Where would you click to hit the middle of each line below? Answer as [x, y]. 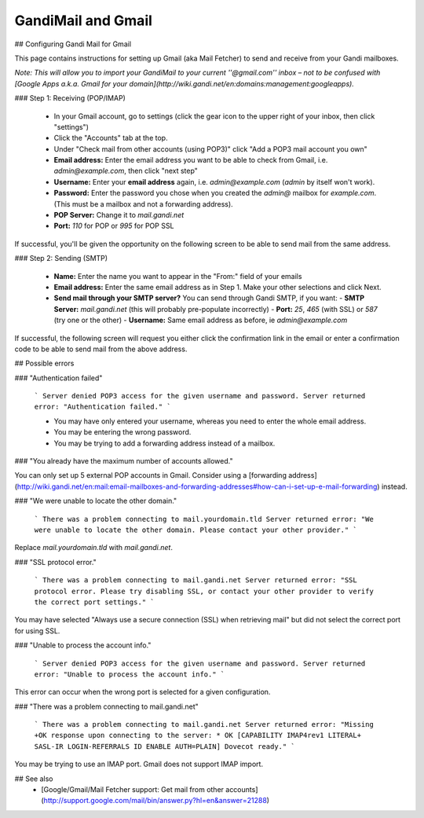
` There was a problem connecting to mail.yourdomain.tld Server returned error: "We [204, 519]
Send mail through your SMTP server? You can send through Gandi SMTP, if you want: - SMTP [209, 298]
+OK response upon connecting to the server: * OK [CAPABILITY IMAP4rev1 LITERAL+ [197, 735]
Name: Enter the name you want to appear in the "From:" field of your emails [178, 276]
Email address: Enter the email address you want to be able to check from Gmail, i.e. [191, 160]
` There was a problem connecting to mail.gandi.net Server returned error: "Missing [204, 724]
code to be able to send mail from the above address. [101, 349]
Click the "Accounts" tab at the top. [111, 138]
